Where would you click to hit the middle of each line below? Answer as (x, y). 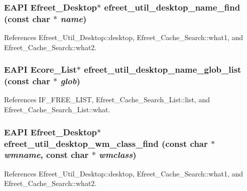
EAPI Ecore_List (40, 69)
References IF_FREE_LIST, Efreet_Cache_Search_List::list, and (107, 100)
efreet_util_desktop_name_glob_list (163, 69)
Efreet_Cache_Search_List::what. (57, 110)
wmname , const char (46, 155)
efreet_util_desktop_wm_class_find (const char (106, 143)
